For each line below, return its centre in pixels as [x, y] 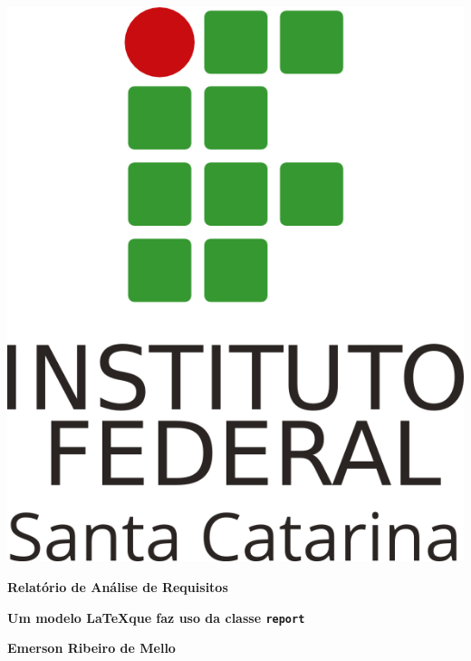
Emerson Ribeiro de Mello [91, 648]
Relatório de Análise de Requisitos [118, 587]
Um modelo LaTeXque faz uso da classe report [156, 617]
